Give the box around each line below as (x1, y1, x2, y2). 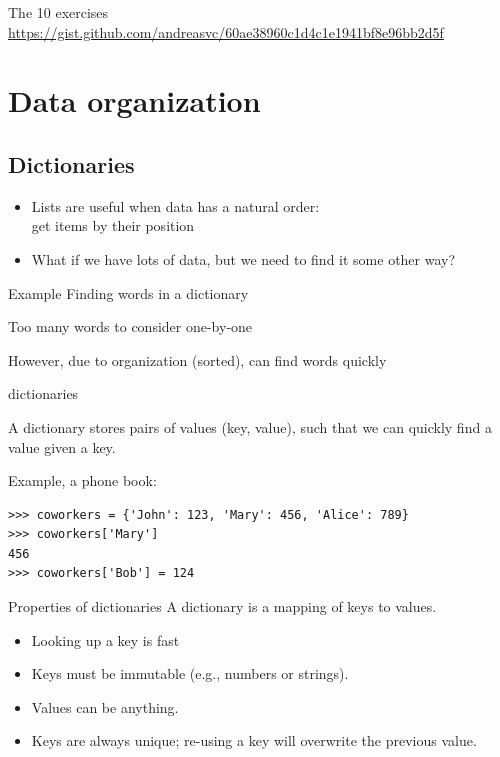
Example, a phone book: (8, 470, 157, 491)
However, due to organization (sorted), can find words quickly (8, 349, 387, 370)
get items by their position (31, 215, 195, 236)
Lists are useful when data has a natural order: (31, 195, 320, 216)
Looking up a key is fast (31, 629, 180, 650)
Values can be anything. (31, 696, 179, 717)
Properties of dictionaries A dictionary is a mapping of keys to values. (8, 596, 437, 617)
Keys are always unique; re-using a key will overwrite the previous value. (31, 730, 477, 751)
